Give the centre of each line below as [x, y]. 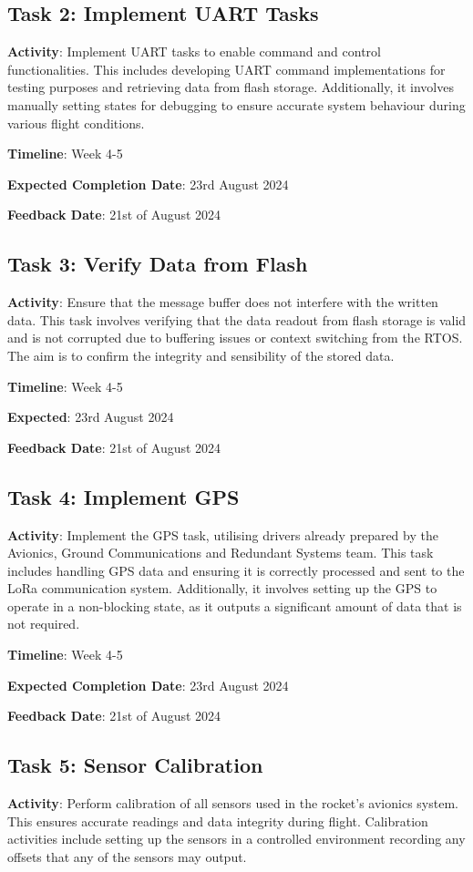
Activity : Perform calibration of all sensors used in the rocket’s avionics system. [233, 803]
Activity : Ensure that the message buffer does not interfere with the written [223, 302]
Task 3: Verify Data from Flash [158, 264]
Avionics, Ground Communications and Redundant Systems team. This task [221, 553]
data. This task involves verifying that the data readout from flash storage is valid [237, 319]
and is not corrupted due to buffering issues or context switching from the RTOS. [235, 338]
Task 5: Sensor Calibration [135, 765]
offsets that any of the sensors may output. [127, 856]
